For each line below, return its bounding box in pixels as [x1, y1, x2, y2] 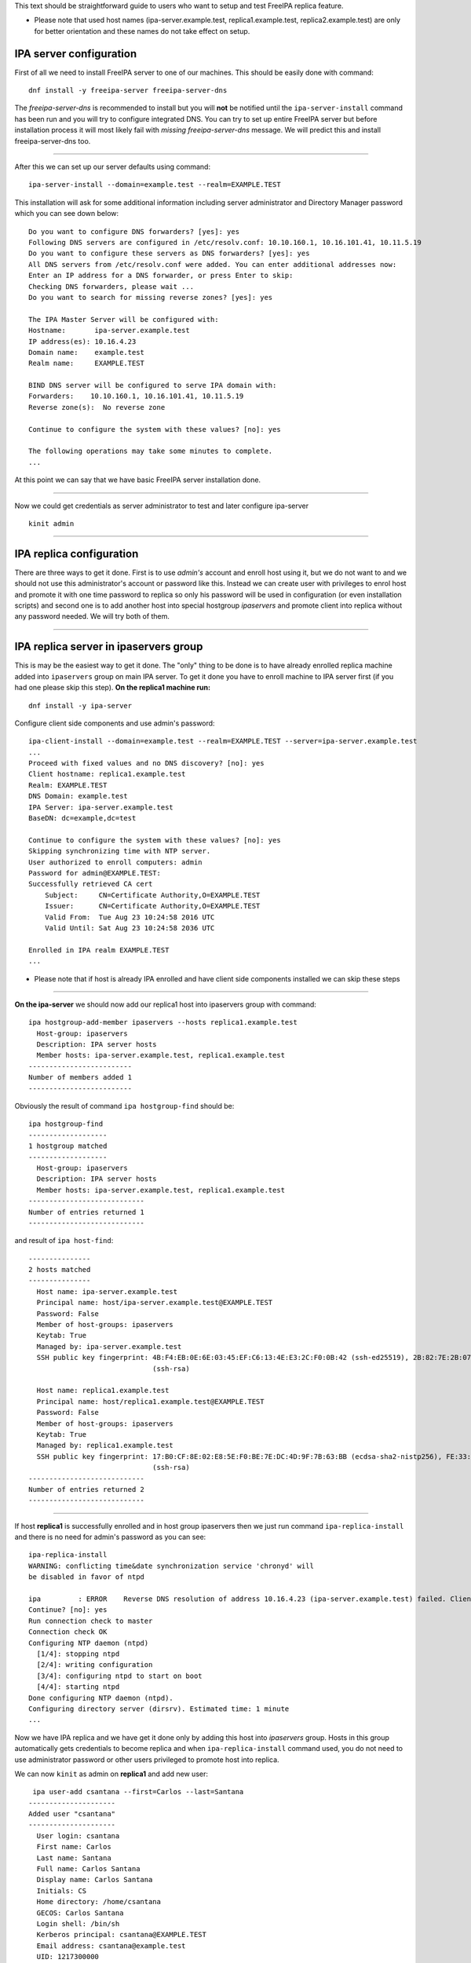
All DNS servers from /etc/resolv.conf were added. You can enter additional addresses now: [28, 260, 397, 269]
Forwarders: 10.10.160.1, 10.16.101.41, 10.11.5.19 [28, 392, 244, 400]
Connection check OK [28, 1628, 108, 1636]
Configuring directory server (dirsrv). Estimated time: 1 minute [28, 1704, 290, 1713]
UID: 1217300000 [36, 1952, 100, 1961]
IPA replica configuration [14, 546, 139, 561]
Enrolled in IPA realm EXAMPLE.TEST [28, 945, 170, 954]
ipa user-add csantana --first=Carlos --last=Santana [32, 1787, 244, 1797]
